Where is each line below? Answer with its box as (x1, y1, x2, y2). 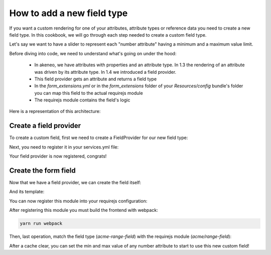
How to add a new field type (9, 8, 128, 19)
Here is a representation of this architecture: (9, 108, 101, 114)
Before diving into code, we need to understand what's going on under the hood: (9, 50, 177, 56)
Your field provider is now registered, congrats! (9, 153, 107, 159)
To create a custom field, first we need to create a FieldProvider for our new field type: (9, 135, 188, 141)
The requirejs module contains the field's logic (34, 97, 130, 103)
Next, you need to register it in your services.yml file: (9, 144, 119, 150)
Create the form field (9, 166, 76, 175)
